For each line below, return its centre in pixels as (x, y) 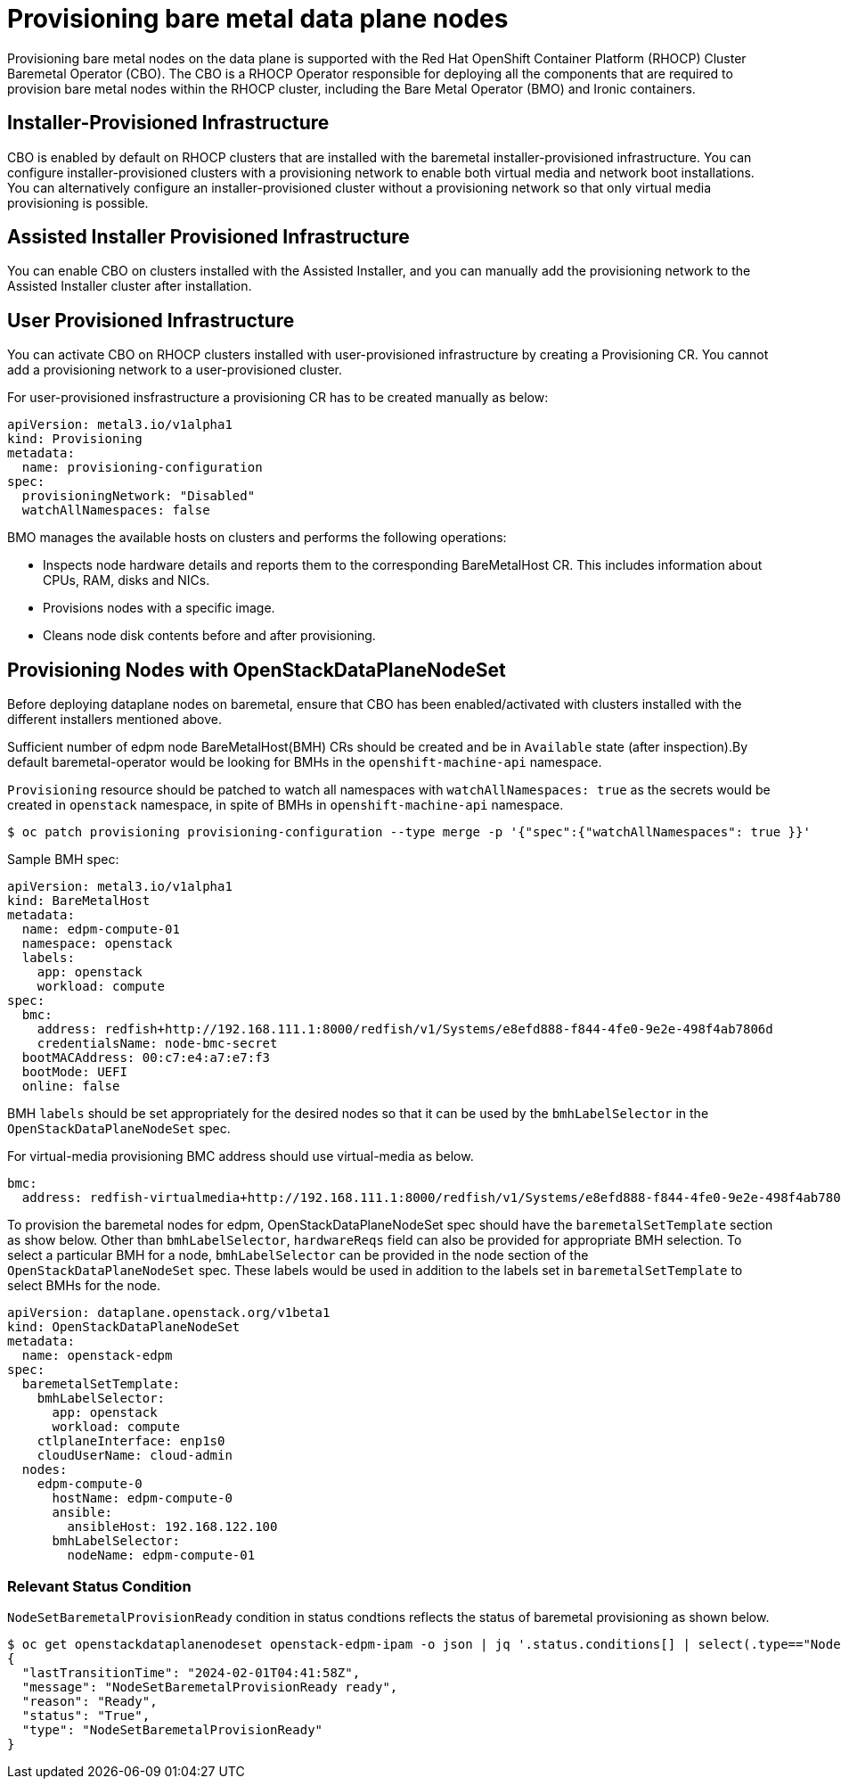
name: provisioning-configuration (142, 468)
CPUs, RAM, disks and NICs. (127, 580)
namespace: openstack (97, 944)
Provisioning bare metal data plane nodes (258, 19)
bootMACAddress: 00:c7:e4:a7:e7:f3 (146, 1058)
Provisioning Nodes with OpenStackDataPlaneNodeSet (257, 670)
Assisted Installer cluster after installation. (130, 286)
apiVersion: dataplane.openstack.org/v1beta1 (169, 1313)
